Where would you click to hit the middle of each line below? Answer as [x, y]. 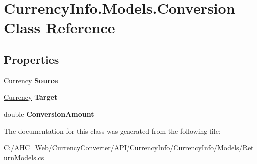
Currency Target [31, 97]
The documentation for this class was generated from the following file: [112, 130]
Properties [32, 59]
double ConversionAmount [49, 113]
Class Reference [60, 28]
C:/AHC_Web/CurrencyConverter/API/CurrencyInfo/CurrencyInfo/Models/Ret [129, 147]
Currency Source [31, 80]
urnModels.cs [24, 157]
